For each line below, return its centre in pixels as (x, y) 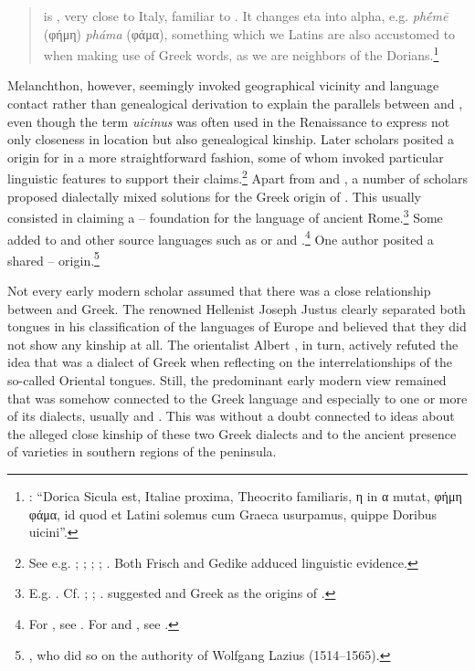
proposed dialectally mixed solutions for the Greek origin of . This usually (214, 196)
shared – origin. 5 (53, 258)
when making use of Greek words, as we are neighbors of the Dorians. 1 (241, 53)
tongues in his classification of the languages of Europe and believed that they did (237, 326)
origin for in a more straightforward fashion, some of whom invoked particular (226, 157)
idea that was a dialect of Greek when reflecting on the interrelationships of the (230, 362)
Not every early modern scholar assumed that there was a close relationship (219, 290)
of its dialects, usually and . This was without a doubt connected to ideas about (231, 416)
